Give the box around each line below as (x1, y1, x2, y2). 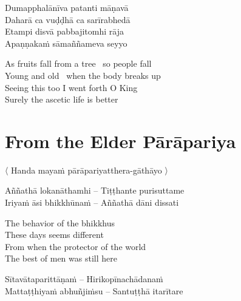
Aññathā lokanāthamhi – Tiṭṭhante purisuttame (5, 184, 185, 197)
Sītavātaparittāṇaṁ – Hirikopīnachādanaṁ (5, 272, 163, 285)
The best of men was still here (5, 252, 117, 265)
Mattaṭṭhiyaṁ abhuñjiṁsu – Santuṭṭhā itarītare (5, 284, 183, 297)
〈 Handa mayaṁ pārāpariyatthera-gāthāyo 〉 (5, 163, 168, 176)
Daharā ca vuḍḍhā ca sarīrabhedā (5, 13, 131, 25)
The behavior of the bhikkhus (5, 216, 115, 229)
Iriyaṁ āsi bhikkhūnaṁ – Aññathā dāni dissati (5, 196, 179, 209)
